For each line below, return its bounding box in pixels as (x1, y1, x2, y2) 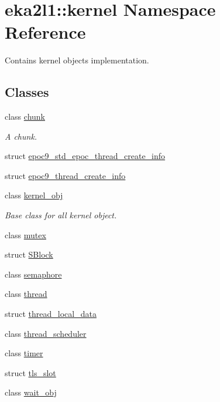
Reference (5, 20, 86, 44)
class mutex (5, 228, 46, 241)
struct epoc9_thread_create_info (5, 169, 126, 181)
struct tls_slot (5, 366, 56, 379)
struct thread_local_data (5, 308, 97, 320)
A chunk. (5, 130, 37, 142)
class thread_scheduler (5, 327, 87, 339)
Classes (5, 83, 49, 101)
